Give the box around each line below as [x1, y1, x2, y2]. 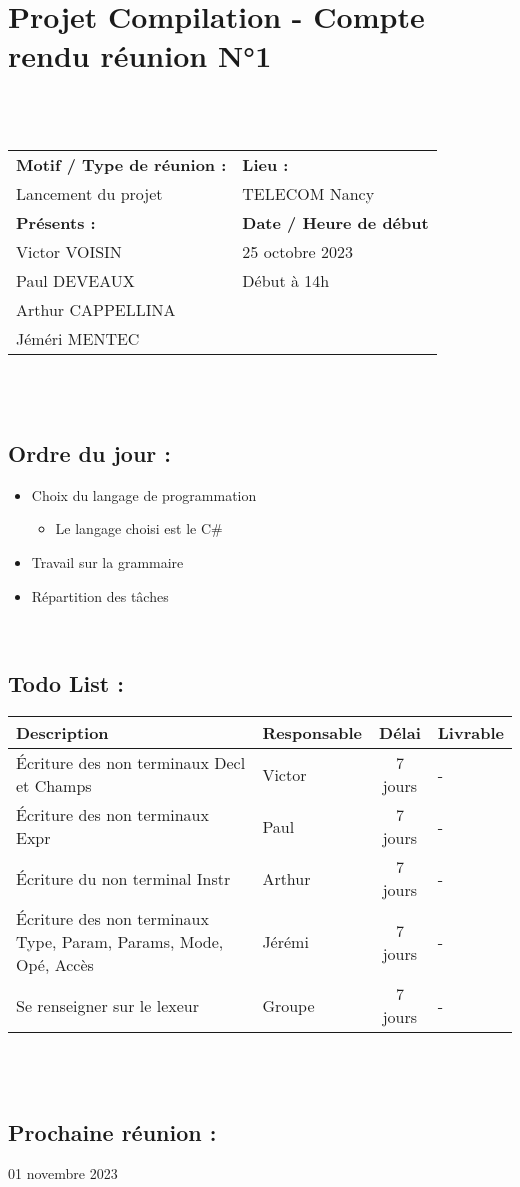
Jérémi [262, 930, 309, 954]
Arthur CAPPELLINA [16, 297, 176, 321]
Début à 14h [242, 268, 330, 292]
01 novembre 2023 [8, 1163, 118, 1184]
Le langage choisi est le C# [55, 518, 223, 539]
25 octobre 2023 [242, 239, 354, 263]
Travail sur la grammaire [31, 552, 184, 573]
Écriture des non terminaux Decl [16, 751, 246, 775]
